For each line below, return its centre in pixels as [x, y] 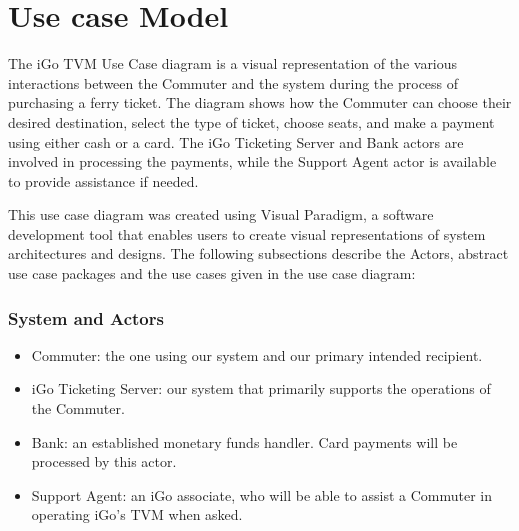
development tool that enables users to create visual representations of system [247, 233]
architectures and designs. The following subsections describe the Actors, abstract [258, 253]
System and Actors [86, 317]
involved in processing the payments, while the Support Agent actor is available [252, 161]
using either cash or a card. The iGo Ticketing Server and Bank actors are [236, 141]
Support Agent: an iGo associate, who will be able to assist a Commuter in [262, 494]
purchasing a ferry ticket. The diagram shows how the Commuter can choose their [260, 102]
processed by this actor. [104, 461]
